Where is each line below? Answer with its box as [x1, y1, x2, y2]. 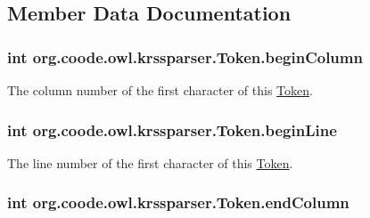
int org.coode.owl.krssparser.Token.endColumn [7, 191, 349, 214]
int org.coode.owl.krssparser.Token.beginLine [7, 118, 337, 141]
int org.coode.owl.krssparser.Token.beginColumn [7, 45, 363, 68]
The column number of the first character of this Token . [7, 81, 313, 99]
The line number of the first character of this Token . [7, 153, 293, 172]
